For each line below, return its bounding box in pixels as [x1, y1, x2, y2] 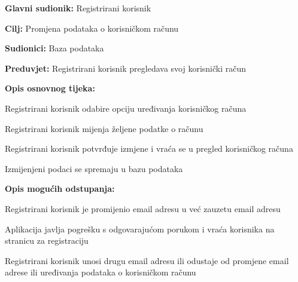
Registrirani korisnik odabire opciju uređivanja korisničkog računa [5, 102, 247, 114]
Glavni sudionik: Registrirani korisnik [5, 2, 151, 14]
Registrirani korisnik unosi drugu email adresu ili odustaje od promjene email [5, 254, 289, 266]
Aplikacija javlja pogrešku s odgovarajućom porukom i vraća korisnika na [5, 222, 275, 235]
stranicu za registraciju [5, 234, 89, 247]
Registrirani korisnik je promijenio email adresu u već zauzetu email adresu [5, 202, 281, 214]
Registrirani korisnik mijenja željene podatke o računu [5, 122, 203, 134]
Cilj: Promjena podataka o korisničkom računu [5, 22, 179, 34]
